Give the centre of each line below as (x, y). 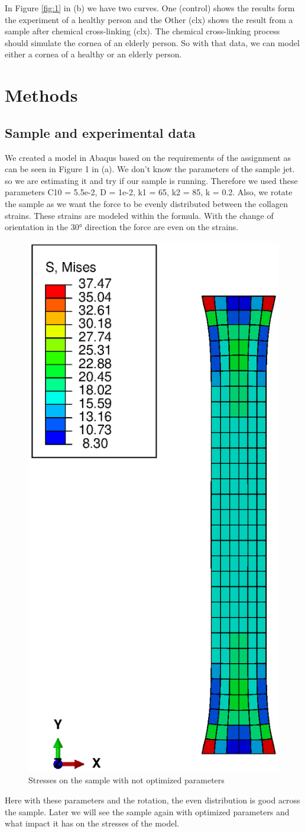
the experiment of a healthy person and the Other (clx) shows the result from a (149, 19)
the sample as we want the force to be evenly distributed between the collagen (146, 203)
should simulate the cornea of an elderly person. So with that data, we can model (152, 42)
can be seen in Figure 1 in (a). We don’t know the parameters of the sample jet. (150, 169)
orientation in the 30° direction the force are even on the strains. (122, 227)
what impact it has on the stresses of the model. (92, 823)
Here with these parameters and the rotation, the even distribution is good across (152, 800)
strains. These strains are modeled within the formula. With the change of (139, 215)
